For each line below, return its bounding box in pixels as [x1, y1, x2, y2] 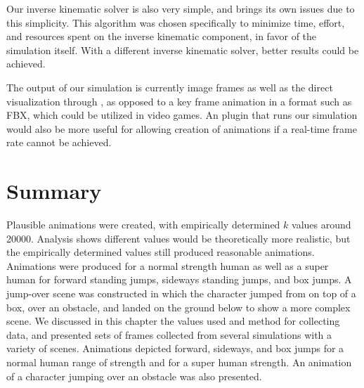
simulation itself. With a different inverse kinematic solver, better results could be [6, 42, 359, 57]
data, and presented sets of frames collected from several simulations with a [6, 327, 332, 342]
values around [292, 217, 351, 232]
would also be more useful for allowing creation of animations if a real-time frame [6, 121, 357, 136]
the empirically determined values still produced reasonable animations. [6, 245, 315, 259]
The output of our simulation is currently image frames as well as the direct [6, 79, 333, 94]
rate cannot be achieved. [6, 135, 112, 150]
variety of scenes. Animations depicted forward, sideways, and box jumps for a [6, 341, 344, 356]
